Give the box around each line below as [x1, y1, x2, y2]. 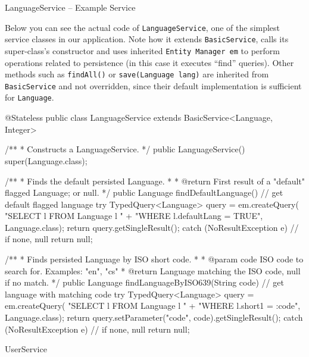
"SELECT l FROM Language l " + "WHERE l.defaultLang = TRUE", [5, 209, 263, 222]
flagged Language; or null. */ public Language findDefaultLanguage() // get [5, 186, 283, 199]
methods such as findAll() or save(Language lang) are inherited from [5, 68, 269, 80]
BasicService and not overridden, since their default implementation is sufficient [5, 79, 302, 92]
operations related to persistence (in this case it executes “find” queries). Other [5, 56, 294, 68]
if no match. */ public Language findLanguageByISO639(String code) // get [5, 276, 284, 289]
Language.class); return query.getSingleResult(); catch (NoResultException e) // [5, 221, 299, 233]
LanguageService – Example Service [5, 1, 136, 13]
